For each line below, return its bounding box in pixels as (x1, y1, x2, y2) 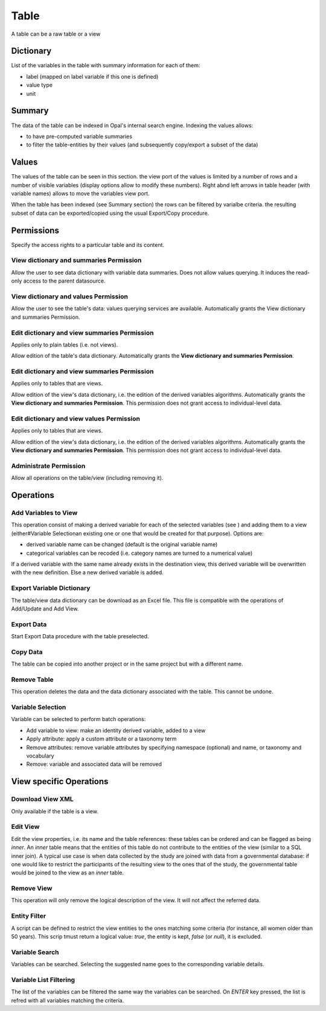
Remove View (11, 884, 53, 892)
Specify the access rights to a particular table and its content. (11, 241, 165, 248)
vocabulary (26, 752, 54, 759)
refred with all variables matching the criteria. (11, 996, 124, 1004)
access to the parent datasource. (23, 277, 106, 284)
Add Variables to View (11, 509, 78, 517)
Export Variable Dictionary (11, 584, 91, 592)
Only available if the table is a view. (11, 808, 99, 815)
